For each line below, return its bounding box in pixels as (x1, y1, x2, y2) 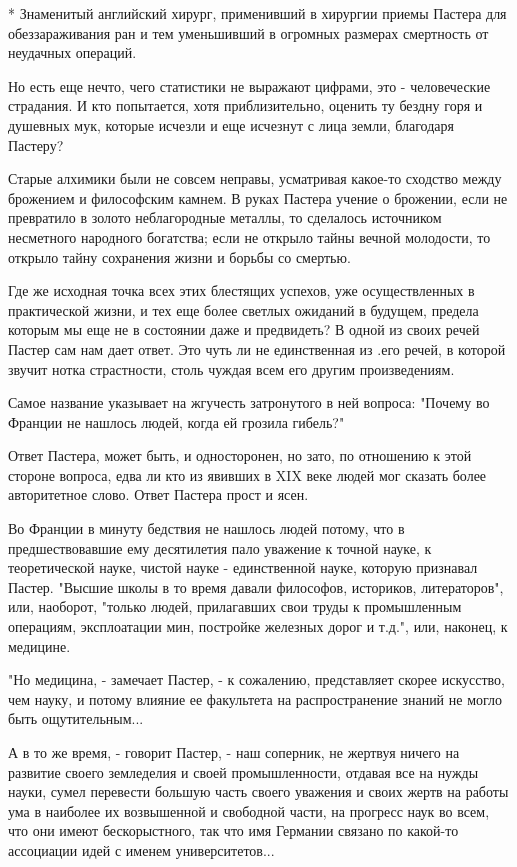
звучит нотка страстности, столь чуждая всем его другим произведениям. (8, 358, 455, 379)
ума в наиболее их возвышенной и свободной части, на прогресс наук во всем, (8, 800, 490, 821)
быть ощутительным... (8, 708, 144, 729)
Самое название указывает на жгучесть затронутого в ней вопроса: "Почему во (8, 392, 490, 413)
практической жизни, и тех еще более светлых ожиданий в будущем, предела (8, 299, 479, 320)
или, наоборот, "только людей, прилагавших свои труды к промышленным (8, 596, 462, 617)
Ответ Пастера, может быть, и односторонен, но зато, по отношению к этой (8, 445, 472, 466)
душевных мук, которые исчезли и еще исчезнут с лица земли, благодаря (8, 114, 454, 135)
